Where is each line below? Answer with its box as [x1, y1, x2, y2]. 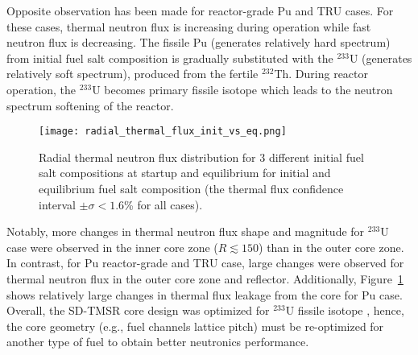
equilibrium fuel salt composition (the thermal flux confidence [39, 180, 344, 196]
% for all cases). [124, 196, 203, 213]
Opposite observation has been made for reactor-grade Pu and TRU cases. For [6, 2, 394, 19]
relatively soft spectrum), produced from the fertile [6, 65, 259, 82]
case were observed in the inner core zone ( [6, 238, 218, 255]
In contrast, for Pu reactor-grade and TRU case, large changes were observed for [6, 254, 404, 271]
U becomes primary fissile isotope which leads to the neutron [92, 80, 393, 97]
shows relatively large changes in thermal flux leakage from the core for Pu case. [6, 286, 403, 303]
